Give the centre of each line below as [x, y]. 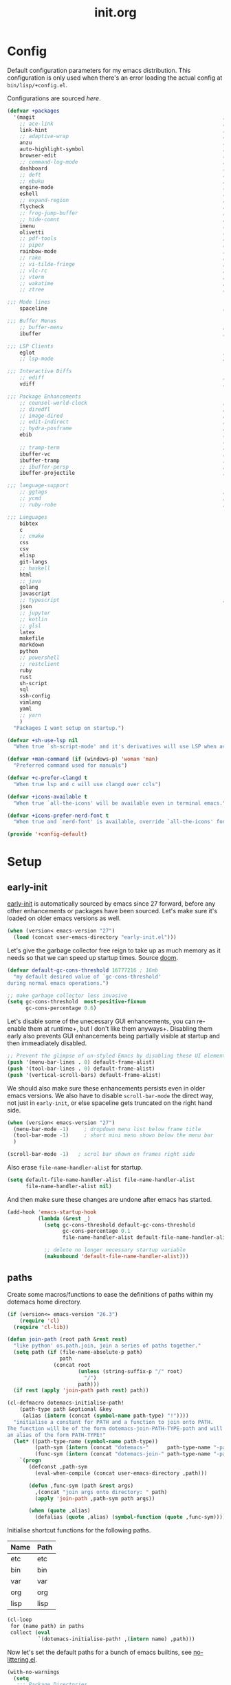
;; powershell [40, 658]
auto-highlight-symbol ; [123, 149]
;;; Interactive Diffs [40, 371]
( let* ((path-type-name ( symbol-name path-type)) [86, 1441]
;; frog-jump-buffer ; [123, 213]
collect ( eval [30, 1632]
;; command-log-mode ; [123, 162]
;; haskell [35, 568]
